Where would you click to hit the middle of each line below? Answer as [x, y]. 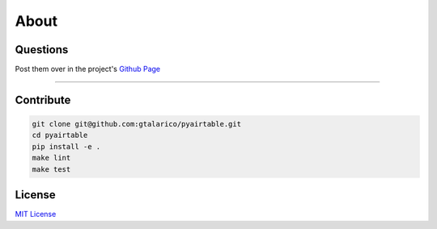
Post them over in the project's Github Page [88, 69]
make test [51, 169]
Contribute [43, 100]
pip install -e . [66, 146]
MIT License [36, 214]
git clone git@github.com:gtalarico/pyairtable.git [137, 124]
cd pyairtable [60, 135]
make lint [51, 158]
